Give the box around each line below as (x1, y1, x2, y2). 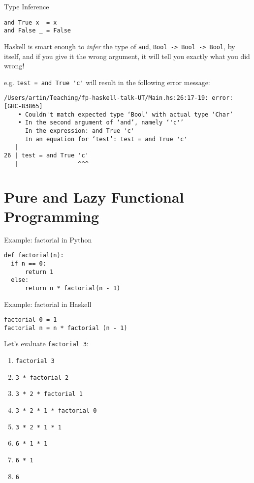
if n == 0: (11, 260, 46, 267)
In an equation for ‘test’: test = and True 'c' (25, 135, 188, 143)
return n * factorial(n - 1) (25, 284, 121, 292)
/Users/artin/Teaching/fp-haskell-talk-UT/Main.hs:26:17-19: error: (4, 94, 233, 102)
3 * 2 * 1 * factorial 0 (15, 407, 97, 415)
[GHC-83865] (4, 103, 43, 110)
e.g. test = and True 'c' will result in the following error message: (4, 77, 210, 87)
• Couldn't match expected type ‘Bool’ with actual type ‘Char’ (18, 111, 233, 118)
